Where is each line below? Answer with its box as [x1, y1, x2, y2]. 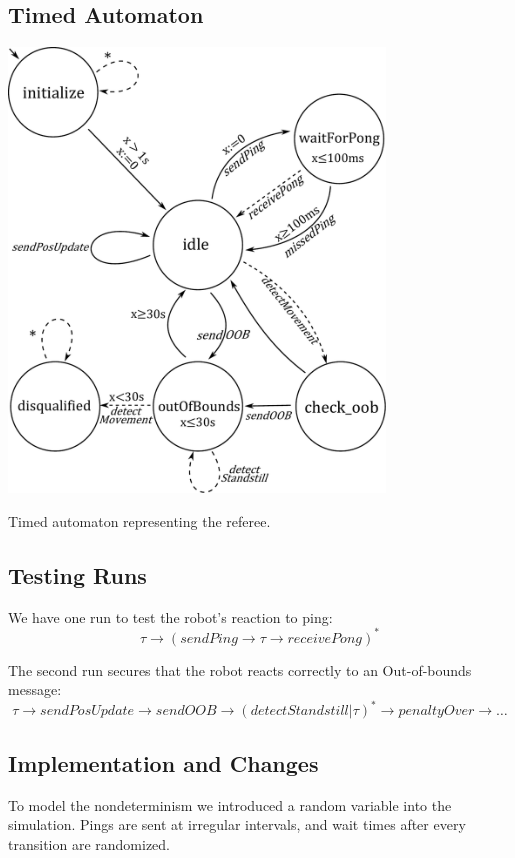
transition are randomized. [8, 833, 170, 854]
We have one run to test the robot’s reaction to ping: [8, 606, 333, 627]
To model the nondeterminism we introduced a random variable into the [8, 794, 452, 815]
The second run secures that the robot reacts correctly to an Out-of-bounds [8, 659, 472, 680]
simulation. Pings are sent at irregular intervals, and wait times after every [8, 814, 466, 835]
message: [8, 679, 62, 700]
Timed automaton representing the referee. [8, 510, 271, 531]
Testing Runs [8, 559, 147, 590]
